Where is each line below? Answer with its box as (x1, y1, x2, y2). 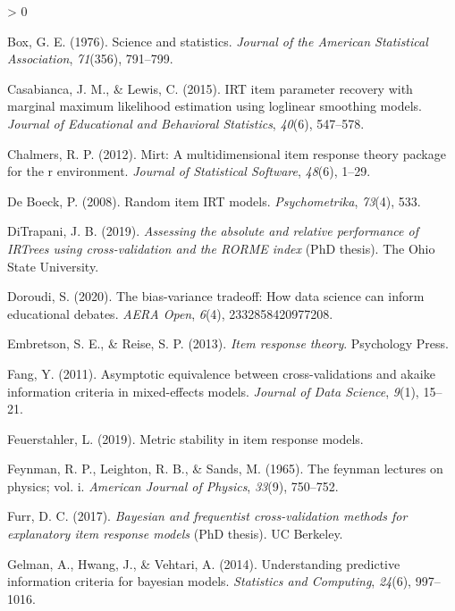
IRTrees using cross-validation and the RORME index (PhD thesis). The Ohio (7, 239, 435, 257)
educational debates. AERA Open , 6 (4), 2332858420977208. (7, 304, 333, 322)
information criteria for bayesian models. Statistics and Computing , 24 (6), (7, 572, 411, 590)
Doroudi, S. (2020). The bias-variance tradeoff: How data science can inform (7, 287, 425, 305)
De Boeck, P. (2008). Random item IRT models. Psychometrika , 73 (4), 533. (7, 191, 421, 210)
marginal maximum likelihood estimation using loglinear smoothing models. (7, 96, 422, 115)
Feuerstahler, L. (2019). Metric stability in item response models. (7, 429, 364, 448)
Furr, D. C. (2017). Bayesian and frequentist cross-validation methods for (7, 506, 408, 525)
